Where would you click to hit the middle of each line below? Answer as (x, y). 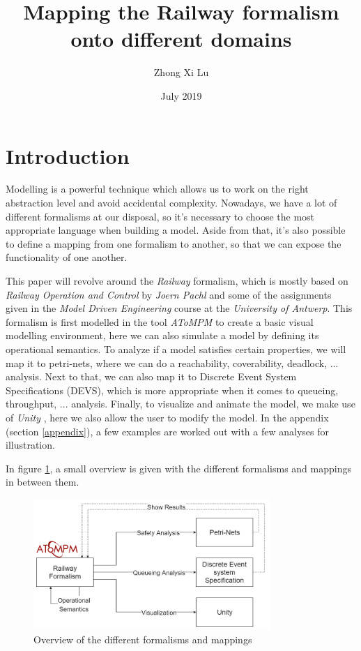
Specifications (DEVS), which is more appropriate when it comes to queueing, (172, 390)
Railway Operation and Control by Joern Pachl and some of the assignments (169, 294)
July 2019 (181, 95)
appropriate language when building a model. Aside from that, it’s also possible (176, 230)
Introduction (68, 155)
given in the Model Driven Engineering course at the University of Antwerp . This (179, 308)
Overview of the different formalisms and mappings (143, 639)
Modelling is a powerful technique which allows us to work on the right (157, 189)
